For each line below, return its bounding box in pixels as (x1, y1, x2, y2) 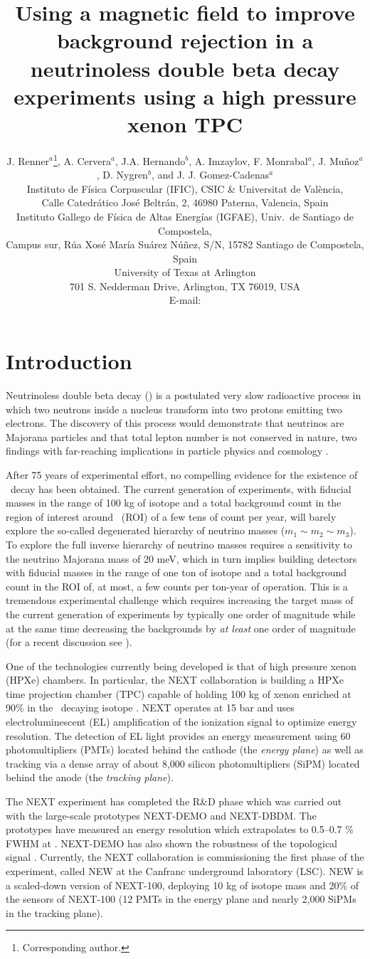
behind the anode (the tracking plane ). (6, 770, 174, 785)
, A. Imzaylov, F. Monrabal (189, 153, 308, 168)
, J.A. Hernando (115, 153, 186, 168)
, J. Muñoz (312, 153, 359, 168)
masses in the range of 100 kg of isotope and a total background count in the (6, 495, 342, 510)
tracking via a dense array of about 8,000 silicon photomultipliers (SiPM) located (6, 756, 360, 770)
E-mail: (169, 292, 201, 307)
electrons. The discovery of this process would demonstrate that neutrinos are (6, 415, 344, 430)
